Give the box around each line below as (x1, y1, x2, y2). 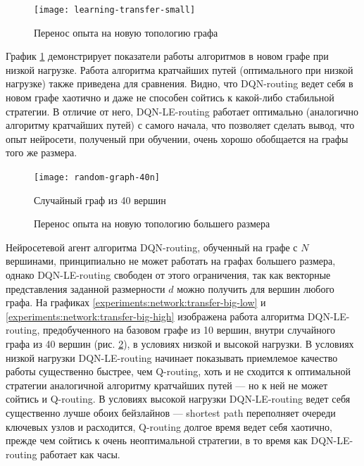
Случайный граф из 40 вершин (34, 192, 166, 207)
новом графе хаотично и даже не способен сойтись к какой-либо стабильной (6, 90, 334, 105)
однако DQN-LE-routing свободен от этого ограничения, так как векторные (6, 267, 331, 282)
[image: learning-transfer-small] (34, 5, 196, 15)
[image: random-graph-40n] (34, 172, 160, 182)
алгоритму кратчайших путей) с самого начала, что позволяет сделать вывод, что (6, 118, 355, 132)
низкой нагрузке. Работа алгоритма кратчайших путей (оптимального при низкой (6, 62, 353, 77)
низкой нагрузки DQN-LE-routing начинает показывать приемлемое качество (6, 350, 338, 365)
